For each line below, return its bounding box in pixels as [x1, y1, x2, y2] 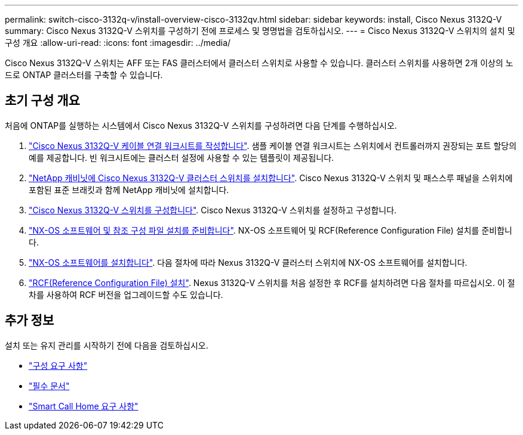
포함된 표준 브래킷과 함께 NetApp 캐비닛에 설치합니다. [29, 184, 229, 195]
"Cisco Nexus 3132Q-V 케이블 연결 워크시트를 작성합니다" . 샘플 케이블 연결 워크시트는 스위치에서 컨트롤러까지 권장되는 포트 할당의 [29, 140, 517, 151]
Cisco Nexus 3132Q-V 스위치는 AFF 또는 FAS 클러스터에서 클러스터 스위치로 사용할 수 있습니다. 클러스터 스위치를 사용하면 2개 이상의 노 [5, 58, 513, 68]
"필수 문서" [29, 380, 70, 391]
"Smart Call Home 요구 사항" [29, 400, 139, 411]
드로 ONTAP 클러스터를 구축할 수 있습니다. [5, 70, 163, 80]
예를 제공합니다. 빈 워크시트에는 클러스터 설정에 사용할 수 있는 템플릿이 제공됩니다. [29, 152, 334, 163]
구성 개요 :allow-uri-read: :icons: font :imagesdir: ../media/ [5, 38, 231, 48]
